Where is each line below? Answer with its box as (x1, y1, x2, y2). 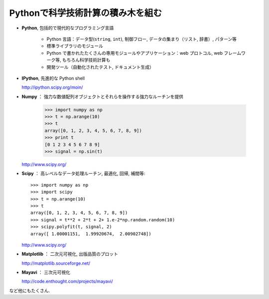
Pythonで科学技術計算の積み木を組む (9, 7, 162, 18)
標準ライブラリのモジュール (46, 43, 104, 49)
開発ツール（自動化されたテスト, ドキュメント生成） (46, 64, 154, 70)
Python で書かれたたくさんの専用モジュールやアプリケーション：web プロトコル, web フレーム (46, 50, 242, 56)
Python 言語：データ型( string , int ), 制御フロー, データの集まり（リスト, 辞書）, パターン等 (46, 36, 237, 42)
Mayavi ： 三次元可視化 (21, 269, 71, 276)
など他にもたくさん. (9, 288, 50, 294)
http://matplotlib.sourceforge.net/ (21, 260, 91, 266)
